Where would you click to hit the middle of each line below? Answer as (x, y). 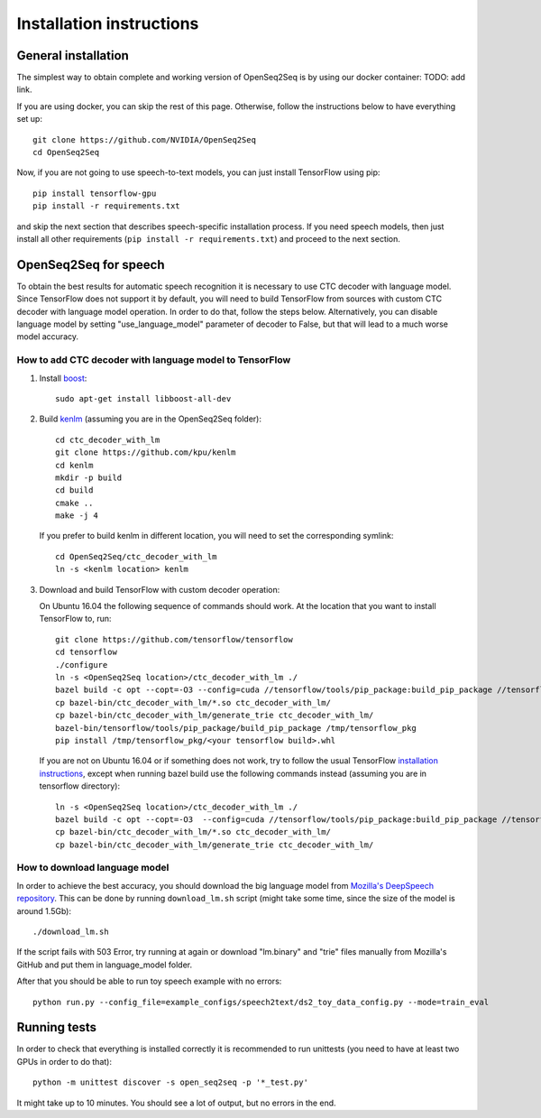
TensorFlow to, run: (75, 619)
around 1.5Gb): (44, 910)
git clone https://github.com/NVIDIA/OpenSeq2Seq (145, 139)
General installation (73, 55)
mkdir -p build (89, 477)
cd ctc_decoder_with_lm (108, 439)
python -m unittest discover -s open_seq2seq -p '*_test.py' (170, 1082)
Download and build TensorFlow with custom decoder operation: (160, 589)
